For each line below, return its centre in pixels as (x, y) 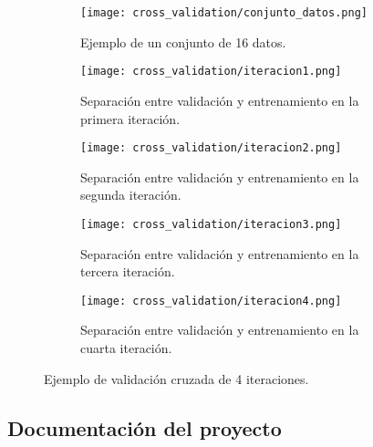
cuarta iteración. (126, 348)
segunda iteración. (131, 195)
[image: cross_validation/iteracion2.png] (211, 148)
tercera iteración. (128, 271)
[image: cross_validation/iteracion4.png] (211, 301)
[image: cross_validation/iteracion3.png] (211, 224)
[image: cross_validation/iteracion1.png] (211, 72)
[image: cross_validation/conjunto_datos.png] (224, 13)
